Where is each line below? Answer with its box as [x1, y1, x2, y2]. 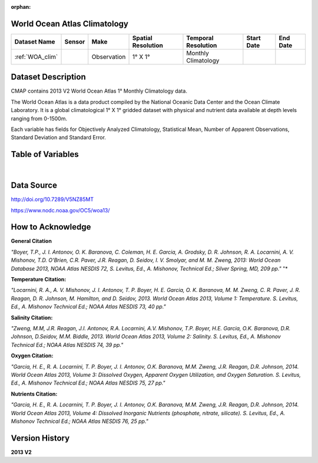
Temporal [186, 34, 214, 42]
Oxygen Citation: [11, 352, 54, 359]
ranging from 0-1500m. [11, 115, 68, 122]
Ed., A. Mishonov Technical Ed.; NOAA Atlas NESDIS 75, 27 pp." [11, 379, 165, 386]
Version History [11, 433, 70, 443]
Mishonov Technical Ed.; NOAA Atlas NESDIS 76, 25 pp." [11, 418, 148, 425]
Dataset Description [11, 72, 86, 82]
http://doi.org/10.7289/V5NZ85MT [11, 196, 94, 203]
